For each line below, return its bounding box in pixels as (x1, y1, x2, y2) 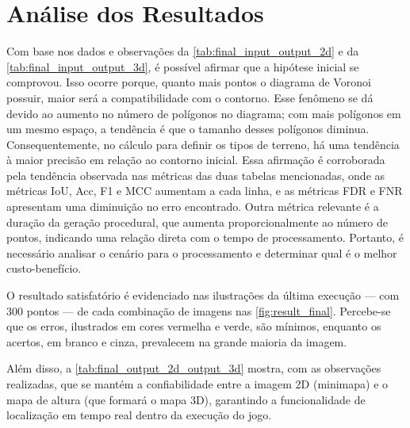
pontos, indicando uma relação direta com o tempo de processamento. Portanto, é (6, 229, 404, 246)
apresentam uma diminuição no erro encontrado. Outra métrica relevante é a (6, 198, 379, 215)
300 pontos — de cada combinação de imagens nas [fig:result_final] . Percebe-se (6, 302, 391, 319)
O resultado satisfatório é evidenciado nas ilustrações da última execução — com (6, 287, 400, 304)
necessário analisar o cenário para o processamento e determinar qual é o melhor (6, 244, 397, 261)
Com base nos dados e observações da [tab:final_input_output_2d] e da (6, 43, 359, 59)
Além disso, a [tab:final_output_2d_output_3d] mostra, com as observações (6, 360, 381, 376)
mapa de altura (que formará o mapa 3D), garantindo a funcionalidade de (6, 391, 366, 407)
